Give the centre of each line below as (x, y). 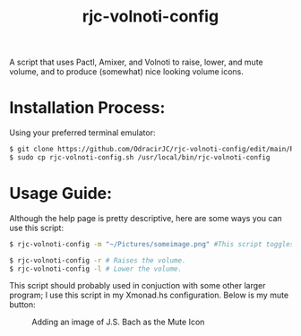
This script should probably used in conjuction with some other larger (138, 286)
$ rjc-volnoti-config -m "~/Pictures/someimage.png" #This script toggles (152, 244)
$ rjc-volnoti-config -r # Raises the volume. (98, 260)
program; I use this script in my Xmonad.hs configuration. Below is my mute (149, 295)
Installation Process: (87, 108)
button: (22, 305)
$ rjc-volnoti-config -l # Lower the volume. (95, 269)
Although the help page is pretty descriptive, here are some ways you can (146, 218)
